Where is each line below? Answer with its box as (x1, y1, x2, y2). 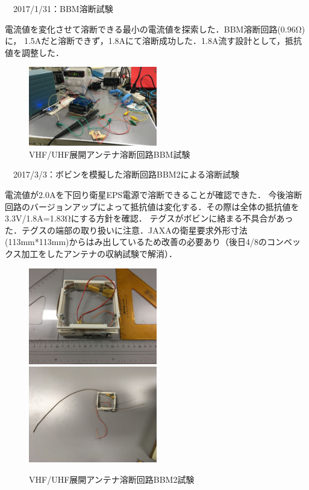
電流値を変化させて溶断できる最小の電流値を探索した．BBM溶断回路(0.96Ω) (5, 22, 305, 35)
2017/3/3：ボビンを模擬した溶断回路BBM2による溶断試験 (13, 168, 240, 181)
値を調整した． (5, 46, 64, 58)
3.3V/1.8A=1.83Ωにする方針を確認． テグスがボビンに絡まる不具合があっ (5, 212, 293, 225)
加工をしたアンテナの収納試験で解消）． (21, 247, 178, 259)
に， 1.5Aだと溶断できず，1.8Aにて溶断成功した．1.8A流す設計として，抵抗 (5, 34, 302, 47)
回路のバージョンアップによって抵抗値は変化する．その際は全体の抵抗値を (5, 200, 299, 212)
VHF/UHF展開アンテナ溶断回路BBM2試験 (29, 473, 195, 485)
